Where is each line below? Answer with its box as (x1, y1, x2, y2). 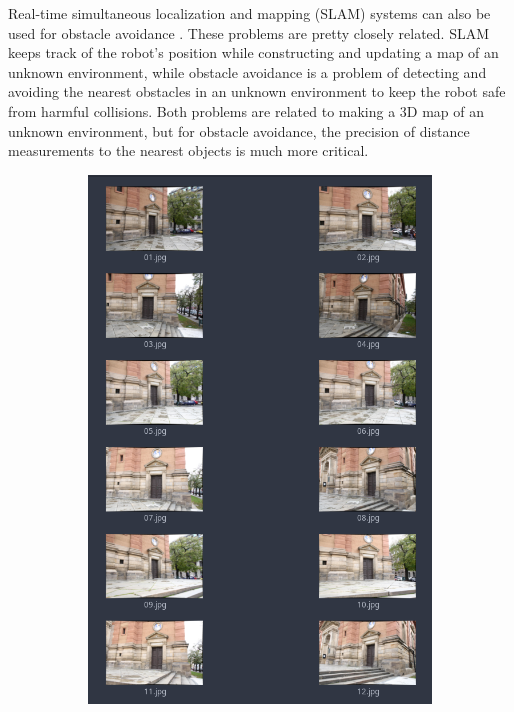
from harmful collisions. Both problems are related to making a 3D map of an (8, 100, 485, 121)
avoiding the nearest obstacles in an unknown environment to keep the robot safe (8, 81, 506, 102)
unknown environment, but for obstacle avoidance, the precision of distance (8, 120, 470, 141)
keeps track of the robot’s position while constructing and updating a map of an (8, 42, 499, 63)
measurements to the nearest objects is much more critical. (8, 140, 369, 161)
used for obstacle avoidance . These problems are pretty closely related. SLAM (8, 22, 490, 43)
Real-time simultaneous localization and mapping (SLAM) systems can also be (8, 3, 491, 23)
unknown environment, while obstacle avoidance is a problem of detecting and (8, 61, 487, 82)
